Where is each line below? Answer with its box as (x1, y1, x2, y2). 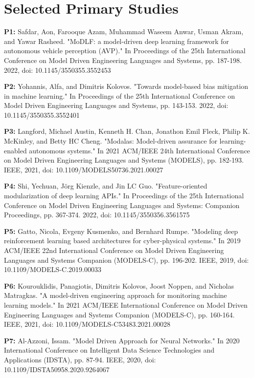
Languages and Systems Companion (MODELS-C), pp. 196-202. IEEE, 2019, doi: (4, 254, 249, 265)
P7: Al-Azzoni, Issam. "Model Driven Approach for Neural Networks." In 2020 (4, 335, 240, 345)
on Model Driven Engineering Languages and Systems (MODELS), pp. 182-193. (4, 155, 244, 165)
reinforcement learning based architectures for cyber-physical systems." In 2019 (4, 235, 241, 246)
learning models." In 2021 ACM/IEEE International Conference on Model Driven (4, 299, 248, 310)
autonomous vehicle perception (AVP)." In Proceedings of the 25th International (4, 45, 246, 56)
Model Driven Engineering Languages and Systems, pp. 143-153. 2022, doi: (4, 100, 229, 110)
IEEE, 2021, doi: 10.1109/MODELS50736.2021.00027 (4, 164, 163, 174)
